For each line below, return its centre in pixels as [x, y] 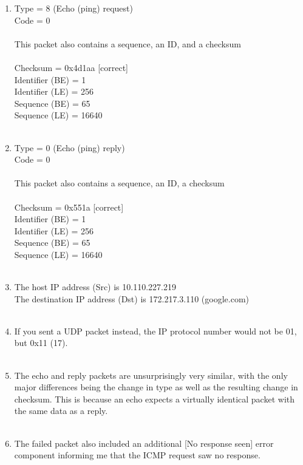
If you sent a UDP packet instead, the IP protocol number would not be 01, [155, 331]
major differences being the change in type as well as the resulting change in [156, 387]
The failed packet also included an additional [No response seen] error [144, 443]
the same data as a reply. [61, 411]
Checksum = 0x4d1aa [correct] [71, 67]
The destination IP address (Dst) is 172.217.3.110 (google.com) [131, 298]
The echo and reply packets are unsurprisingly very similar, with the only [151, 375]
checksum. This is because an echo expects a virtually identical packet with [154, 399]
